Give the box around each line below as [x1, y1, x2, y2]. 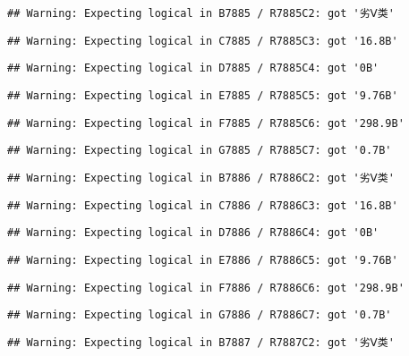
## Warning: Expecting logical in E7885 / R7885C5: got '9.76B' [7, 89, 398, 102]
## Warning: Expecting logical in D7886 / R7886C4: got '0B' [7, 226, 379, 240]
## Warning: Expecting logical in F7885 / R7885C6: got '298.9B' [7, 116, 405, 130]
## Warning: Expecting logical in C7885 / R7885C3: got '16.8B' [7, 34, 398, 47]
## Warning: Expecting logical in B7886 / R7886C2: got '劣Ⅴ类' [7, 171, 395, 184]
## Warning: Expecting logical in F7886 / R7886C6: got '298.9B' [7, 281, 405, 294]
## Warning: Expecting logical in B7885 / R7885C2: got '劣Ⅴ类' [7, 7, 395, 20]
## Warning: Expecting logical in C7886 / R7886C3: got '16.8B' [7, 199, 398, 212]
